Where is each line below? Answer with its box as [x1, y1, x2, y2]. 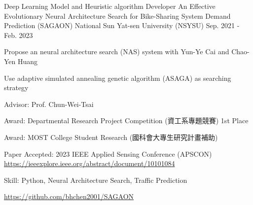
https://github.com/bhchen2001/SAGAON [4, 191, 134, 202]
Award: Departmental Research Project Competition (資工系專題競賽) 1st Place [4, 115, 249, 126]
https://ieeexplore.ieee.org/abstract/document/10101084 [4, 158, 175, 169]
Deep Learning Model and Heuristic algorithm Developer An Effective [4, 1, 216, 11]
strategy [4, 82, 29, 93]
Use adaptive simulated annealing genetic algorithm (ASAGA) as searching [4, 72, 231, 83]
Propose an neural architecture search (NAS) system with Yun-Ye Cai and [4, 46, 229, 57]
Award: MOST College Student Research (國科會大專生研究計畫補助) [4, 132, 218, 142]
